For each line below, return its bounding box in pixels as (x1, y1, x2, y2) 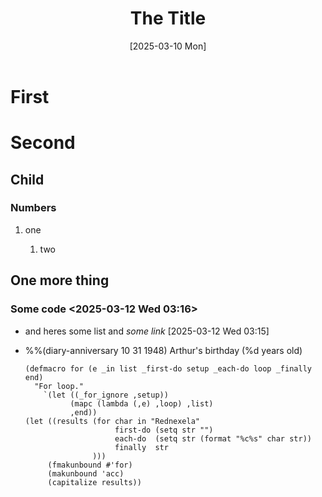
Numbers (10, 201, 57, 215)
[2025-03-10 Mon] (129, 40, 207, 52)
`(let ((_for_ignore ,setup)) (43, 390, 169, 400)
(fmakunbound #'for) (47, 460, 133, 470)
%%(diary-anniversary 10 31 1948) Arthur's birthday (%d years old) (24, 344, 303, 356)
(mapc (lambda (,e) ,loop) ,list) (69, 398, 214, 409)
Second (10, 132, 76, 154)
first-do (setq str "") (114, 425, 214, 435)
